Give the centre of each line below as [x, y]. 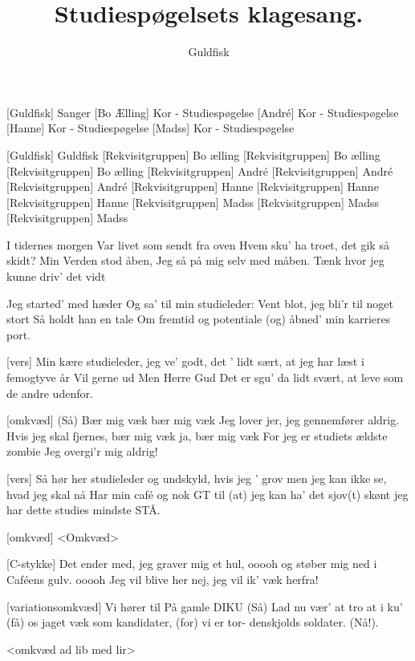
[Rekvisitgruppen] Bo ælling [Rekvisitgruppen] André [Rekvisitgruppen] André [200, 170]
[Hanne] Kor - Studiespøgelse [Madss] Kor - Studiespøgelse [151, 128]
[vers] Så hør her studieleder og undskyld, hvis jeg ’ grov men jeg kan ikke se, [197, 478]
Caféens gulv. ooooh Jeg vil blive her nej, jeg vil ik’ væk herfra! [163, 579]
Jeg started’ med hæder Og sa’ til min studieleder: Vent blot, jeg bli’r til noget [200, 303]
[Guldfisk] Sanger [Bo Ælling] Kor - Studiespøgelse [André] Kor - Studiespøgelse [203, 112]
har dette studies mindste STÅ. [83, 510]
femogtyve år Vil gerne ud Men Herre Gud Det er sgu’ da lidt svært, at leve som [205, 377]
